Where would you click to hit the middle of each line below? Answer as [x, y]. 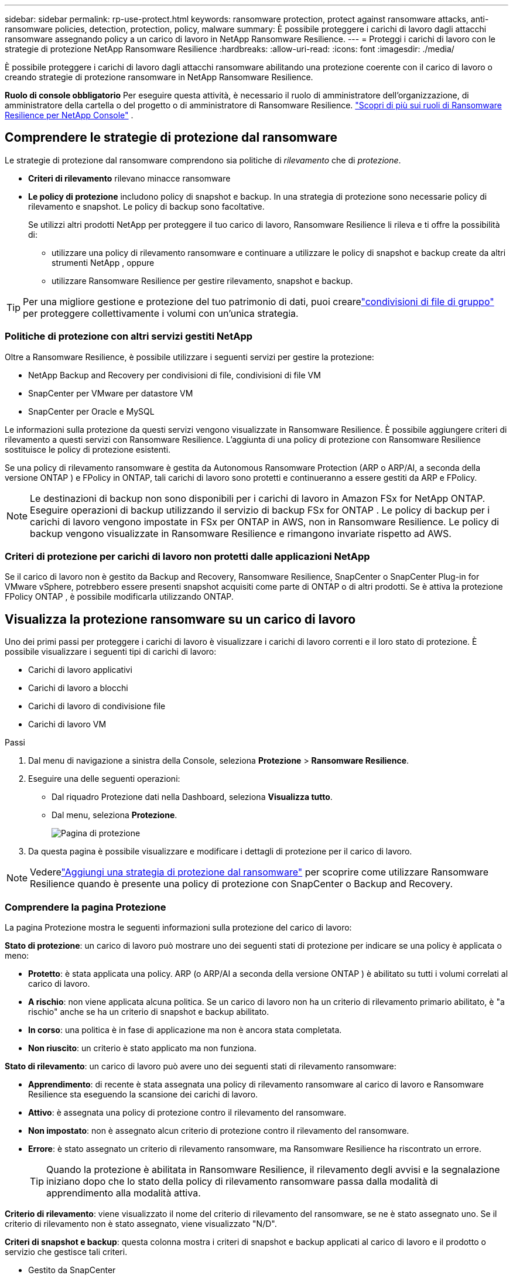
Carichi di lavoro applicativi [80, 670]
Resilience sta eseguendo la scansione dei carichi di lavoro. [143, 1094]
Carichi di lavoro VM [67, 724]
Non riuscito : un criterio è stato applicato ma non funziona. [142, 1048]
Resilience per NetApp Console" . [69, 115]
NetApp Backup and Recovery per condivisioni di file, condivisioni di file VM [175, 375]
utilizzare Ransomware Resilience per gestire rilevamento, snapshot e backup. [202, 281]
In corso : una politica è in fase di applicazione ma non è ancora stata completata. [185, 1030]
